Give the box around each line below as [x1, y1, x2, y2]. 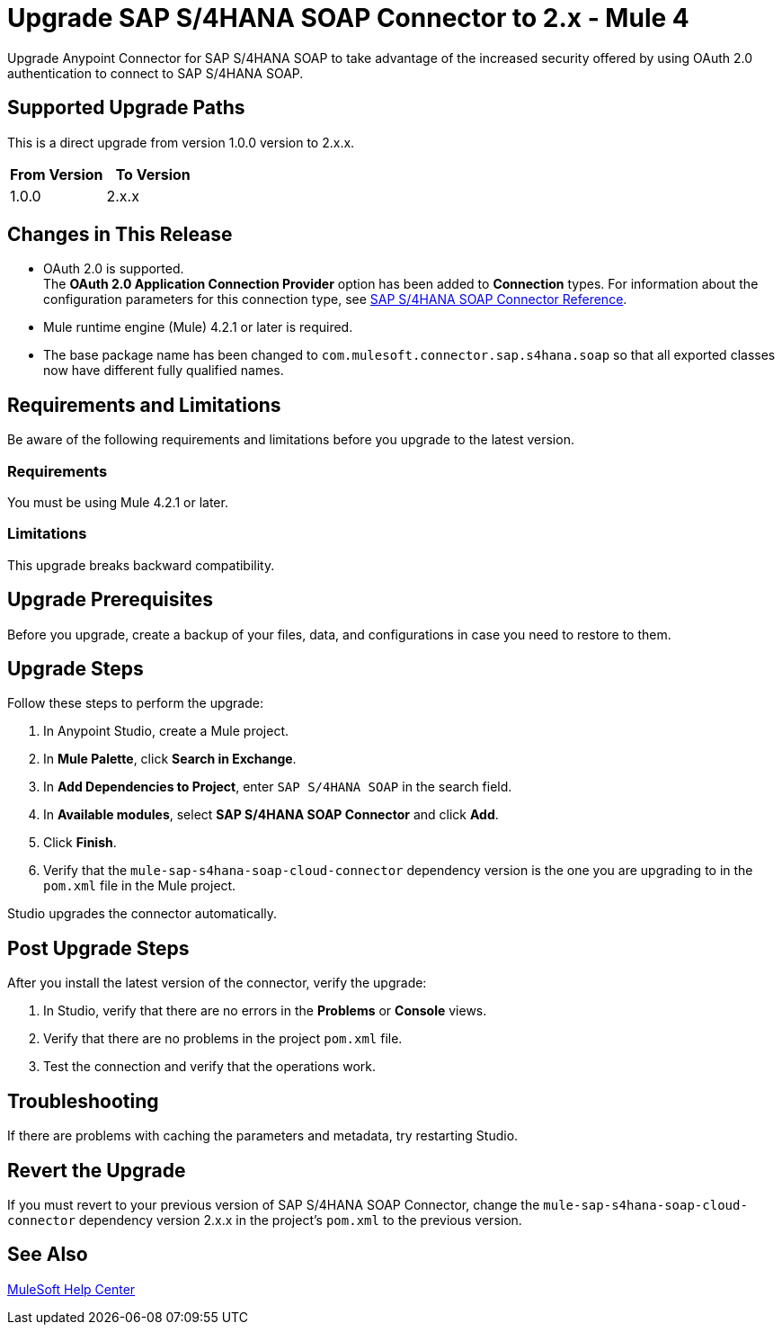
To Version [115, 165, 191, 183]
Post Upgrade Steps [7, 936, 190, 960]
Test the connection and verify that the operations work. [43, 1059, 377, 1075]
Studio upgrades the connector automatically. [7, 906, 278, 922]
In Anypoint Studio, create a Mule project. [43, 723, 289, 739]
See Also [7, 1243, 88, 1266]
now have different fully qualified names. [43, 362, 284, 379]
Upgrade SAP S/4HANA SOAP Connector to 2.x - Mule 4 [7, 3, 689, 33]
